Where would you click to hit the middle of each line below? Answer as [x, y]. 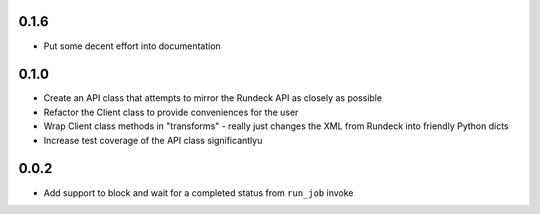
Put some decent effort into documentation [132, 46]
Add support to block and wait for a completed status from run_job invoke [198, 192]
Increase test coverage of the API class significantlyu [153, 140]
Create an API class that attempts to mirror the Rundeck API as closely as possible [213, 98]
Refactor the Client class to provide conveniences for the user [171, 112]
